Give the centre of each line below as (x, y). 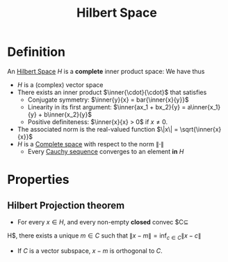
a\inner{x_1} (204, 107)
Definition (36, 52)
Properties (38, 180)
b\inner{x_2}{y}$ (68, 114)
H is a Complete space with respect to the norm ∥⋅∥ (91, 144)
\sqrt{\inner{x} (201, 129)
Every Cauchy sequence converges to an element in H (106, 151)
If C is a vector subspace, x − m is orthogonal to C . (90, 251)
